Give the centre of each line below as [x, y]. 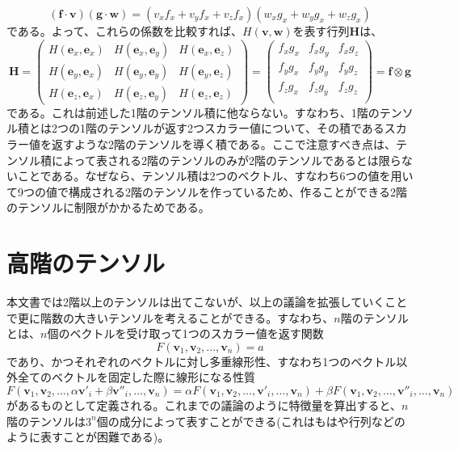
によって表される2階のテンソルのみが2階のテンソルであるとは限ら [226, 160]
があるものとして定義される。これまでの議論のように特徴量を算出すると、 [204, 405]
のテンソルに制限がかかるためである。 [108, 207]
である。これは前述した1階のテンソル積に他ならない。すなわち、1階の [193, 112]
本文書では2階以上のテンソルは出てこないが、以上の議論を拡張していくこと [207, 302]
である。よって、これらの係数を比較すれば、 [125, 31]
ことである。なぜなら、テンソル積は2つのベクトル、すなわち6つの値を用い [215, 176]
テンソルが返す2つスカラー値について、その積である [246, 128]
